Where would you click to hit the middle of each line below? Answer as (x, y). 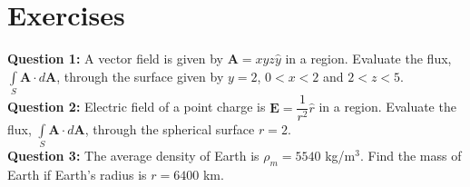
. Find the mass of (411, 156)
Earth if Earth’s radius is (77, 175)
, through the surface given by (140, 76)
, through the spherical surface (170, 129)
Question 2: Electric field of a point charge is (137, 107)
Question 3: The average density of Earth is (133, 156)
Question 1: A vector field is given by (115, 59)
